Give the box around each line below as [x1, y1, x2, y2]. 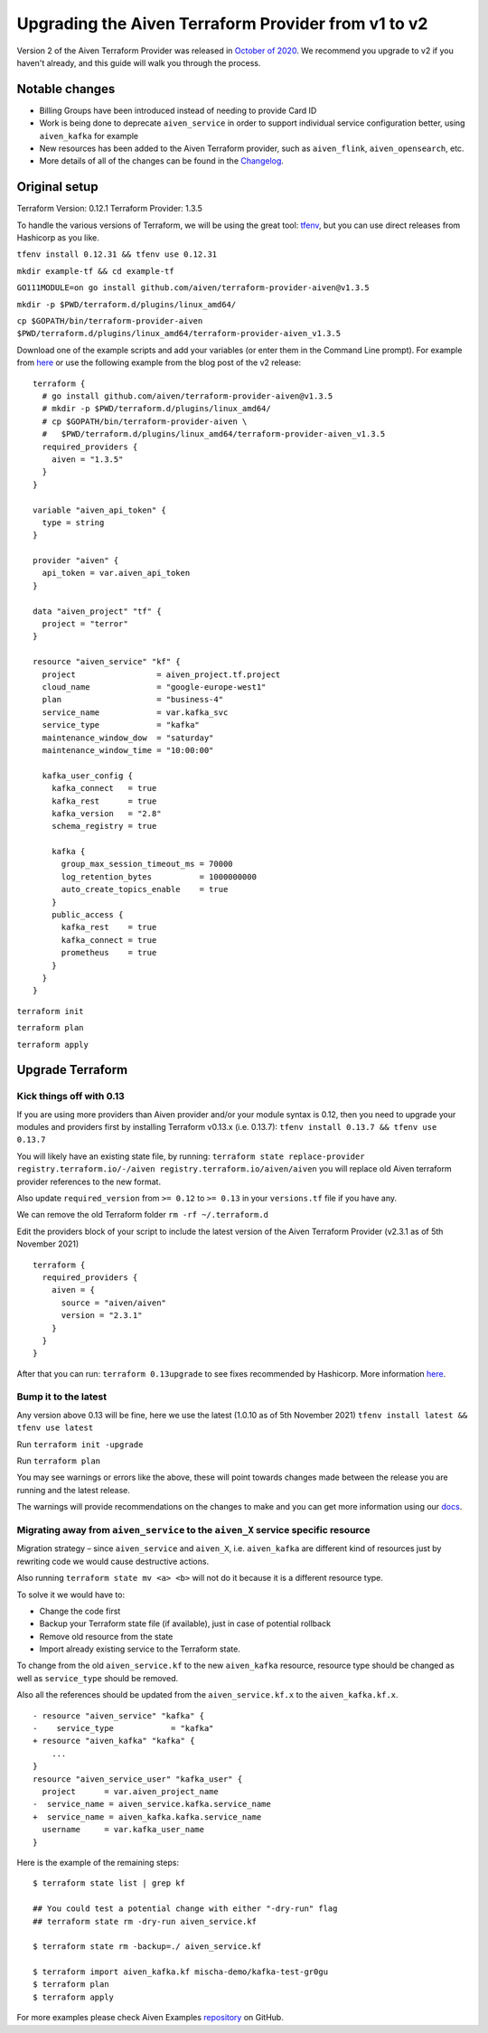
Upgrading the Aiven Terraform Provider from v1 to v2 [16, 14, 428, 33]
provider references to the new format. [16, 1176, 162, 1187]
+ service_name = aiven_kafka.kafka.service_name [33, 1812, 262, 1821]
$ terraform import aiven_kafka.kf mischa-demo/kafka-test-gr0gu [33, 1967, 329, 1977]
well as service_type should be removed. [16, 1672, 179, 1683]
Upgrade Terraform [16, 1062, 128, 1078]
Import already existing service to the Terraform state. [39, 1643, 241, 1654]
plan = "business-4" [42, 694, 224, 705]
